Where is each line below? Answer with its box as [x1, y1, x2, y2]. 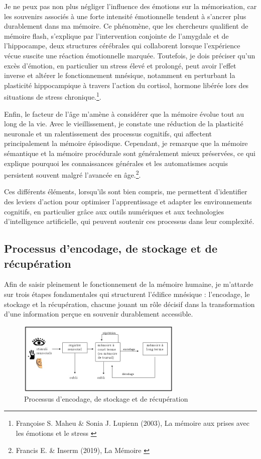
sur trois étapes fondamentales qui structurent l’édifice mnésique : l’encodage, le [4, 288, 250, 299]
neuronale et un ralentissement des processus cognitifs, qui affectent [4, 128, 212, 138]
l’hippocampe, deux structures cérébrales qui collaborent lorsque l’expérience [4, 40, 240, 51]
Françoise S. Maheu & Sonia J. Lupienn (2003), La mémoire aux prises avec [16, 418, 249, 428]
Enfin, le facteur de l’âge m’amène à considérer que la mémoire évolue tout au [4, 108, 244, 119]
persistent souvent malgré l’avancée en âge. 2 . [4, 168, 141, 180]
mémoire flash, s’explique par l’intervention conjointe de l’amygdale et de [4, 30, 229, 41]
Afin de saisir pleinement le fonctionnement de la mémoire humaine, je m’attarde [4, 279, 253, 289]
